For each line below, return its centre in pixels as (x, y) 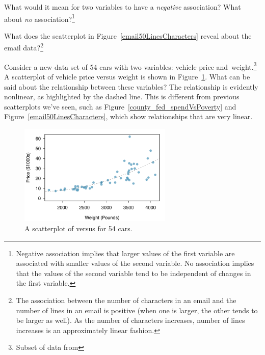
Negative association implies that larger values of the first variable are (125, 253)
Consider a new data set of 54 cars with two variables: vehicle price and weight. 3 (130, 66)
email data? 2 (24, 47)
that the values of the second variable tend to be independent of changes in (134, 273)
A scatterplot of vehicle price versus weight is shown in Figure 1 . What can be (127, 76)
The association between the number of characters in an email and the (126, 300)
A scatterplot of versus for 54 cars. (78, 228)
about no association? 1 (39, 18)
